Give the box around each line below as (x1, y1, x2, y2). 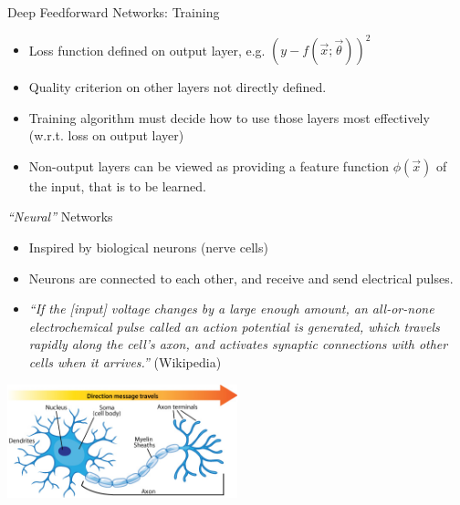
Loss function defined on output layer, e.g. (28, 40, 266, 59)
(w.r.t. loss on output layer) (28, 126, 184, 145)
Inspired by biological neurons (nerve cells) (28, 238, 268, 257)
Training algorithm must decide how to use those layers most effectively (28, 108, 430, 127)
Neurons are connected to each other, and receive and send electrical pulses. (28, 268, 454, 287)
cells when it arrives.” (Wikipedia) (28, 353, 222, 372)
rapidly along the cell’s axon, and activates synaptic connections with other (28, 335, 448, 354)
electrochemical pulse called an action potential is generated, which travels (28, 316, 440, 335)
